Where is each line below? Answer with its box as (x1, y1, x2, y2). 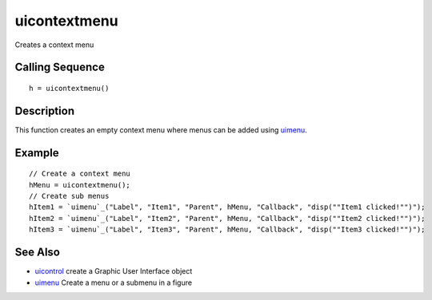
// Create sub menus (29, 191, 110, 201)
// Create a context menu (29, 169, 131, 179)
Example (14, 146, 59, 160)
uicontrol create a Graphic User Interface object (34, 266, 193, 276)
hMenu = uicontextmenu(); (29, 180, 131, 189)
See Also (14, 246, 60, 259)
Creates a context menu (14, 40, 94, 49)
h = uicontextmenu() (29, 84, 110, 93)
